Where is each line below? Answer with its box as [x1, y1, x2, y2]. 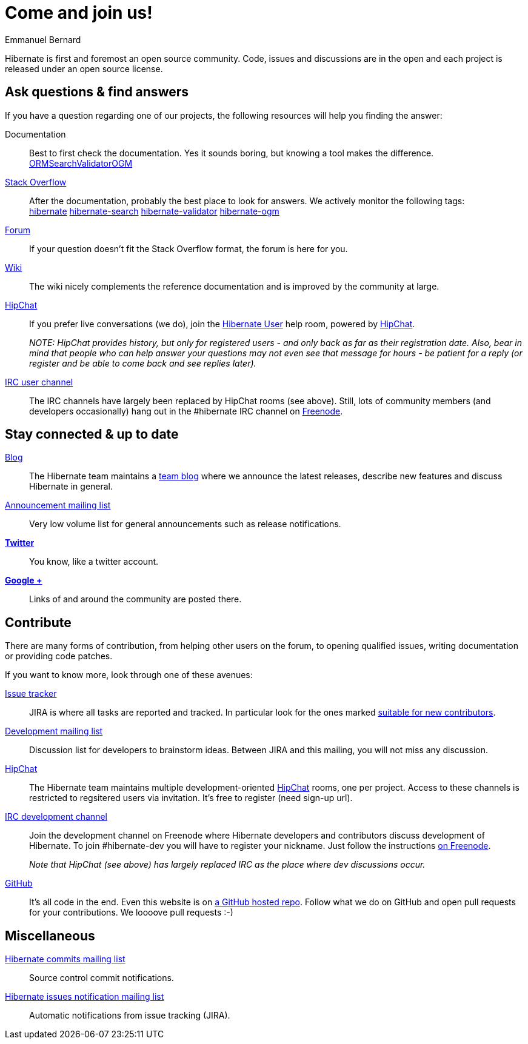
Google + [5, 575, 42, 586]
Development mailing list [5, 726, 103, 737]
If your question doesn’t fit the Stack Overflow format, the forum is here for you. [29, 243, 348, 254]
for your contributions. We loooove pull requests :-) [29, 907, 233, 918]
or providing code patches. [5, 651, 113, 662]
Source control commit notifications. [29, 973, 174, 983]
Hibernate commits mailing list [5, 954, 125, 965]
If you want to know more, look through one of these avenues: [5, 670, 253, 680]
